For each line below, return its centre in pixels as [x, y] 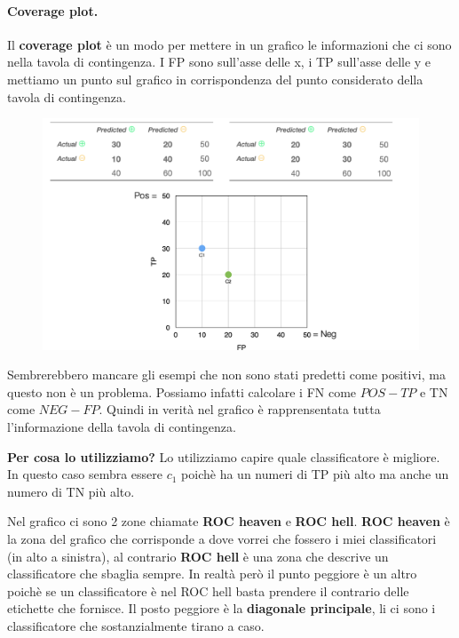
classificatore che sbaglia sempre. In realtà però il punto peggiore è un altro [212, 574]
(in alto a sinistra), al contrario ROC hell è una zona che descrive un [198, 556]
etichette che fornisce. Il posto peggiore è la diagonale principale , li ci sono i [222, 608]
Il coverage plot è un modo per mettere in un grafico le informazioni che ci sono [229, 44]
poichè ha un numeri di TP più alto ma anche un [315, 474]
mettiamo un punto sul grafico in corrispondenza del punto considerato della [215, 79]
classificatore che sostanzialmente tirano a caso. [136, 625]
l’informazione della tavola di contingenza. [122, 426]
